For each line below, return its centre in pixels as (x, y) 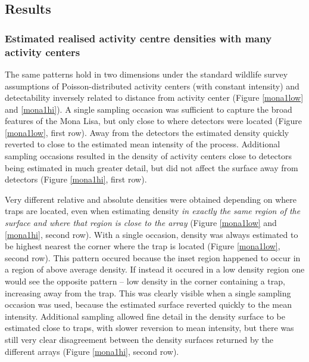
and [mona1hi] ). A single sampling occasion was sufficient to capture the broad (149, 109)
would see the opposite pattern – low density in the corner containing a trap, (145, 281)
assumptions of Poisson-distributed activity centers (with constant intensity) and (152, 86)
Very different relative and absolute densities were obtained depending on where (151, 199)
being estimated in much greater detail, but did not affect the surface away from (152, 167)
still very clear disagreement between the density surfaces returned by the (139, 339)
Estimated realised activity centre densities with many (138, 38)
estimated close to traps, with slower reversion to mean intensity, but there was (149, 328)
